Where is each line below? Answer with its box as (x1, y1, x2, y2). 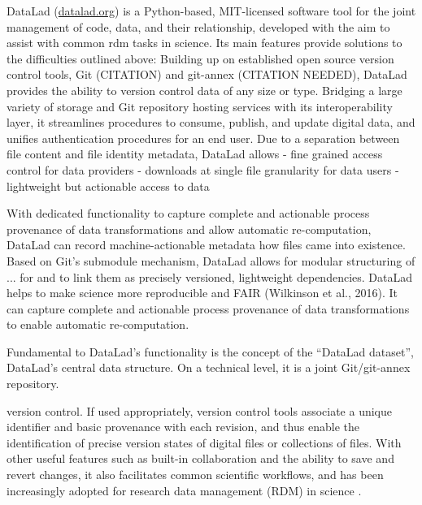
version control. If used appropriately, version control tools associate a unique (7, 402, 392, 419)
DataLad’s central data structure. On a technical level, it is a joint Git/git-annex (7, 359, 411, 376)
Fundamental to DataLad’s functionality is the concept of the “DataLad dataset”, (7, 343, 414, 360)
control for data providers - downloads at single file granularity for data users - (7, 161, 399, 178)
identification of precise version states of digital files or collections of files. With (7, 434, 402, 451)
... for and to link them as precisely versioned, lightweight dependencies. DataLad (7, 268, 412, 285)
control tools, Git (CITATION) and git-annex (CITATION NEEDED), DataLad (7, 66, 407, 83)
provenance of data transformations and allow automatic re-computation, (7, 220, 372, 237)
